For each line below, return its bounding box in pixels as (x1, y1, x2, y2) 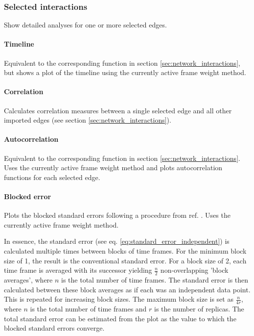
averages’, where (4, 274, 53, 284)
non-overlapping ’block (160, 265, 229, 275)
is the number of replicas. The (154, 303, 244, 313)
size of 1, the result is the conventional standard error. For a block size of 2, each (4, 255, 247, 265)
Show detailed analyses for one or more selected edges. (4, 20, 167, 30)
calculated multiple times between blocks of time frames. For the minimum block (4, 245, 247, 256)
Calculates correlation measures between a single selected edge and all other (4, 105, 232, 115)
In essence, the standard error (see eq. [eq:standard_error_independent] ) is (4, 236, 230, 246)
